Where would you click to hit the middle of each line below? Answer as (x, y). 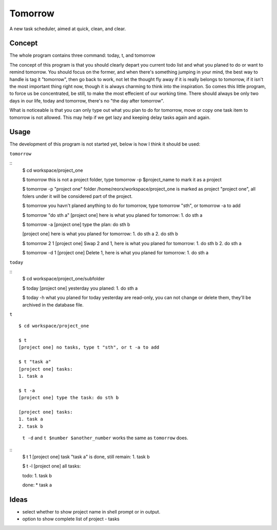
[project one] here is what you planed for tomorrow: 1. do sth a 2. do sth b (100, 234)
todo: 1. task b (37, 475)
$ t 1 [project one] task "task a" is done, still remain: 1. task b (86, 457)
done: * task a (37, 485)
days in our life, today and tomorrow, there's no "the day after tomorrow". (87, 100)
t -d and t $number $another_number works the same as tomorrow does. (105, 438)
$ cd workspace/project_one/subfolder (64, 279)
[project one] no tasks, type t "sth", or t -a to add (89, 348)
